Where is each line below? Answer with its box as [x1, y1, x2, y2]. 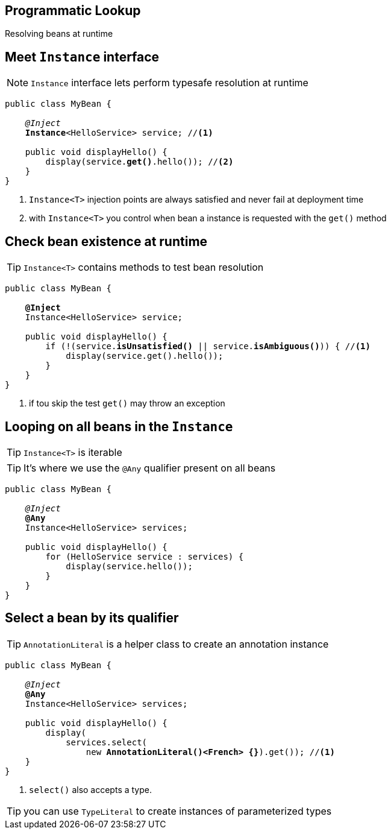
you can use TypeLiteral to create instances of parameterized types [23, 804, 332, 817]
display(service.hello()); [66, 561, 193, 571]
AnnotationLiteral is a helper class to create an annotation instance [23, 637, 329, 650]
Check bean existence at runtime [5, 233, 208, 249]
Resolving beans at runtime [5, 28, 113, 39]
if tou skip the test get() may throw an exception [29, 398, 225, 409]
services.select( [66, 737, 148, 747]
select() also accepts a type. [29, 784, 152, 795]
